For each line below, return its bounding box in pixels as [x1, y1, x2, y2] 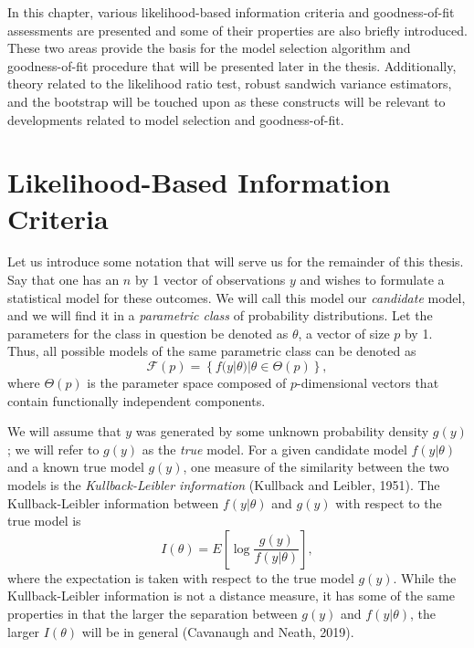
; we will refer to [7, 439, 100, 458]
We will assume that [7, 422, 121, 441]
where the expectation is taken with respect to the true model [7, 568, 354, 587]
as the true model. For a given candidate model [142, 439, 407, 458]
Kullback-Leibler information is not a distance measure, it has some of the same [7, 586, 455, 605]
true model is [7, 511, 81, 530]
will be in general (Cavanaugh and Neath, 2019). [81, 622, 354, 641]
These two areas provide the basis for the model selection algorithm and [7, 38, 411, 57]
